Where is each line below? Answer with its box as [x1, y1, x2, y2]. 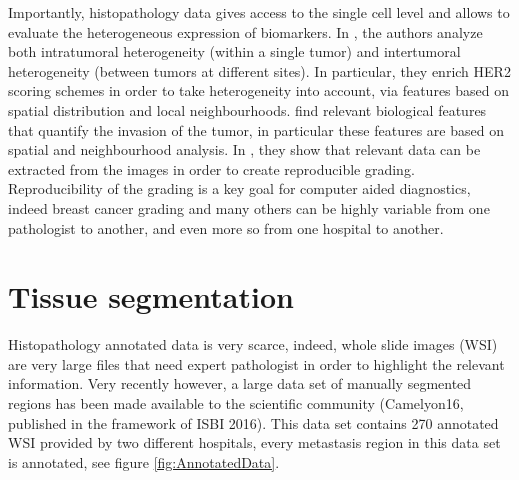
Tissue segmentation [8, 276, 294, 317]
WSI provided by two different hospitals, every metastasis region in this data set [8, 432, 501, 453]
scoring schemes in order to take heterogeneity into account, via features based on [8, 80, 510, 101]
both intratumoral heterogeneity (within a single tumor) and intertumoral [8, 41, 461, 62]
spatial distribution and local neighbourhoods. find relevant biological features [8, 99, 487, 120]
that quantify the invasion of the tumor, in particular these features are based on [8, 119, 504, 140]
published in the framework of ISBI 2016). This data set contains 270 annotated [8, 412, 499, 433]
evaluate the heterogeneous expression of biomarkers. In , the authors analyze [8, 21, 483, 42]
